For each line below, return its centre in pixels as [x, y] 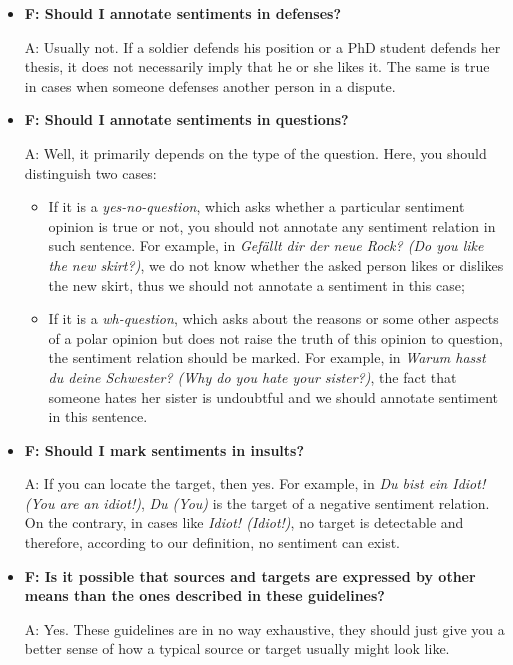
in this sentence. [98, 416]
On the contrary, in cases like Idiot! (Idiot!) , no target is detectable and [244, 522]
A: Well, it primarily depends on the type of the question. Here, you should [255, 152]
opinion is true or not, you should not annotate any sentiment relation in [272, 225]
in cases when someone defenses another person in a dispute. [210, 85]
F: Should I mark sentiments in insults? [164, 449]
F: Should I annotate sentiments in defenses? [182, 13]
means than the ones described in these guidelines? [204, 595]
